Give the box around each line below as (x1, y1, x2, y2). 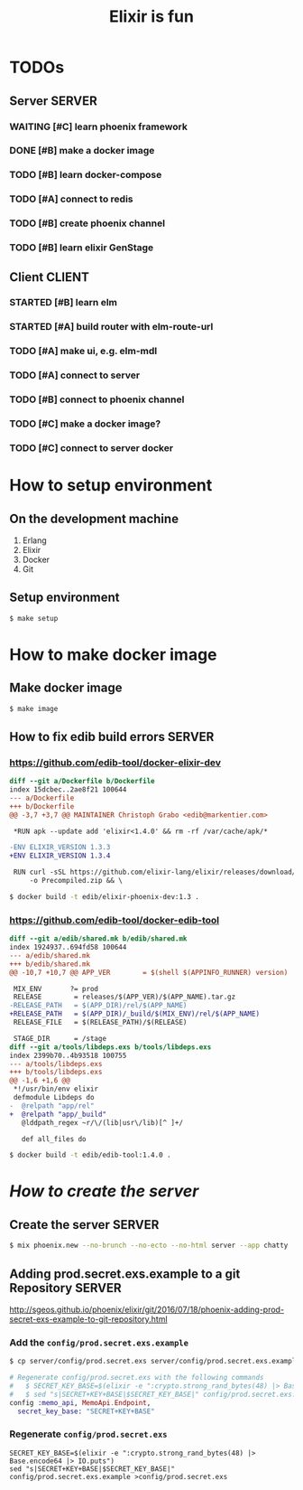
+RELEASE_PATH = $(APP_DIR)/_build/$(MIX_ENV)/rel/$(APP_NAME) (9, 1009, 260, 1018)
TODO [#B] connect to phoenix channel (9, 393, 185, 406)
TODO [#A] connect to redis (9, 192, 133, 205)
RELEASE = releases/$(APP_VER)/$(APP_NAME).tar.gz (13, 992, 236, 1002)
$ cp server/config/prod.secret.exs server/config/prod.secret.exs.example (9, 1357, 300, 1366)
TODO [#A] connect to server (9, 369, 141, 381)
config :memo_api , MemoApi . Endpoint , (9, 1398, 151, 1407)
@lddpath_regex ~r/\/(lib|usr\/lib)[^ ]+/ (21, 1118, 183, 1127)
